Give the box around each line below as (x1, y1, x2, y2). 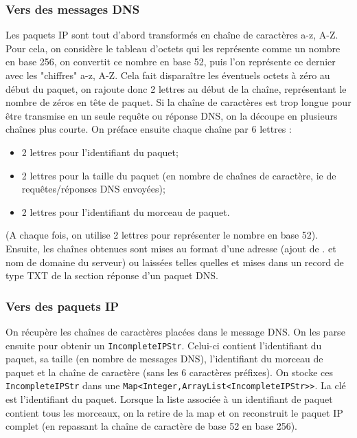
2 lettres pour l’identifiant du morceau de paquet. (21, 204, 230, 219)
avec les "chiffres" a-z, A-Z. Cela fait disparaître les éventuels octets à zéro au (5, 68, 330, 82)
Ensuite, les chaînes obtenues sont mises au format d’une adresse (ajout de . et (5, 241, 336, 255)
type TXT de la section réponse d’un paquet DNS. (5, 268, 218, 283)
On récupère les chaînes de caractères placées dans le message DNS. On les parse (5, 324, 345, 338)
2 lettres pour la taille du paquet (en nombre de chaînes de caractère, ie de (21, 168, 336, 182)
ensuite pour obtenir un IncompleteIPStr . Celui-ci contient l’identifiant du (5, 338, 322, 352)
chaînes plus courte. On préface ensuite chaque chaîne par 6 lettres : (5, 122, 292, 136)
